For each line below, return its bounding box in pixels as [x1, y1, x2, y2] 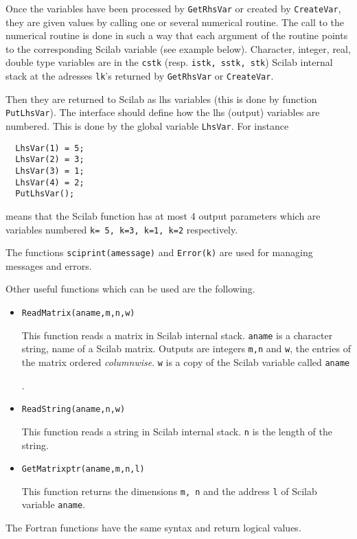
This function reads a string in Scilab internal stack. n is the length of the [21, 424, 332, 438]
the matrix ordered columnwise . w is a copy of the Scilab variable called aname [21, 355, 350, 369]
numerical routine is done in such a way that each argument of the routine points [5, 28, 348, 43]
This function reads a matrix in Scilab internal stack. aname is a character [21, 328, 333, 342]
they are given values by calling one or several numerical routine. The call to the [5, 14, 345, 29]
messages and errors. [5, 258, 92, 273]
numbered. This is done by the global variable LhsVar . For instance [5, 119, 289, 133]
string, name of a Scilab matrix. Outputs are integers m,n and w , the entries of [21, 341, 351, 356]
